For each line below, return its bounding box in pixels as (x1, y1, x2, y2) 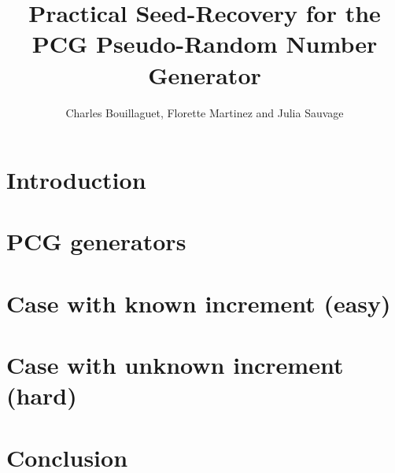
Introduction (6, 164, 146, 196)
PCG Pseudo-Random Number (31, 28, 378, 60)
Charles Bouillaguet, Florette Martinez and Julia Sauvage (65, 104, 344, 120)
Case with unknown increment (6, 349, 344, 381)
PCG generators (6, 225, 186, 257)
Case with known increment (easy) (6, 286, 391, 319)
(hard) (6, 379, 77, 412)
